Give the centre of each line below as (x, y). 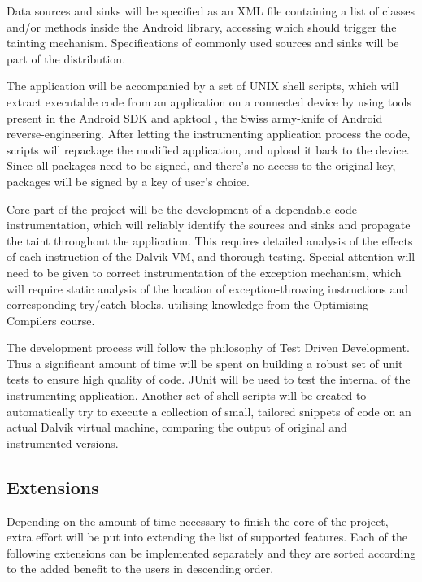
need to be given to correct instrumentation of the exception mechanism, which (204, 272)
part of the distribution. (66, 58)
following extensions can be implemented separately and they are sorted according (211, 552)
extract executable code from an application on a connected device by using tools (209, 101)
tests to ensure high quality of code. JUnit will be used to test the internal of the (209, 379)
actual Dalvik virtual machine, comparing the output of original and (177, 427)
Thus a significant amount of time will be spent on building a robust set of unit (205, 363)
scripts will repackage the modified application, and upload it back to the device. (208, 149)
